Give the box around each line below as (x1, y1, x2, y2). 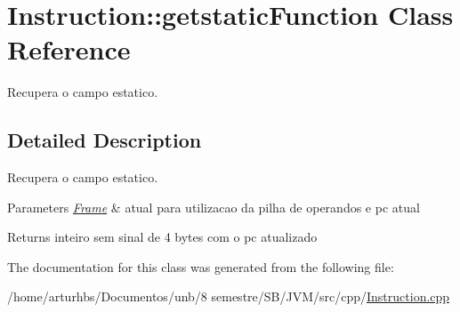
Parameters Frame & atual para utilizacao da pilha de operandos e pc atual (7, 197, 420, 216)
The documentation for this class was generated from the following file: (7, 257, 394, 276)
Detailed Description (7, 126, 202, 154)
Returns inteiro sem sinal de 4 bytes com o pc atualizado (7, 228, 318, 246)
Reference (7, 31, 131, 68)
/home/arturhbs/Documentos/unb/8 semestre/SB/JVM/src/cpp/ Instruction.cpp (7, 287, 450, 306)
